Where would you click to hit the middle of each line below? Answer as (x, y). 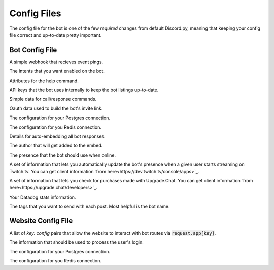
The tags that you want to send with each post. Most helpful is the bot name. (90, 206)
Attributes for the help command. (44, 81)
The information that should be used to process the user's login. (77, 242)
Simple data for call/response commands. (53, 99)
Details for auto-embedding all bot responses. (58, 136)
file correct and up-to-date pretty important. (56, 35)
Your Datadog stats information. (43, 197)
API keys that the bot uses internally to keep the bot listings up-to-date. (84, 90)
